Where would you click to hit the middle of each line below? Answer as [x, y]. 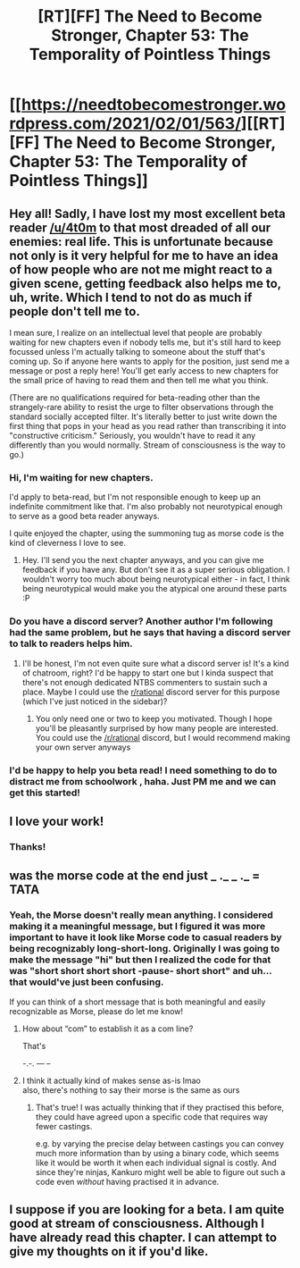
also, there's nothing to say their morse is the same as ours [131, 1090]
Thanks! [28, 846]
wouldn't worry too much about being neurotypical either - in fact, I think [156, 579]
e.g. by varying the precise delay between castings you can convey [159, 1143]
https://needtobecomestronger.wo [154, 105]
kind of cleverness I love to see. [68, 543]
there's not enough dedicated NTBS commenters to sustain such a [145, 682]
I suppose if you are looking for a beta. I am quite [147, 1209]
